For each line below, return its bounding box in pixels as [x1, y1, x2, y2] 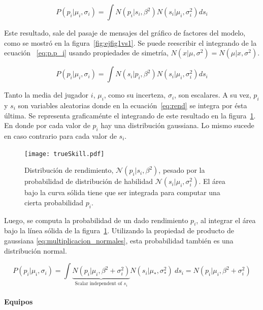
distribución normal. [4, 245, 67, 256]
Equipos [4, 296, 33, 306]
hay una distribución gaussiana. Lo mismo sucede [101, 120, 254, 131]
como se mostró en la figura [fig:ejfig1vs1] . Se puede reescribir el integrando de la [4, 37, 257, 48]
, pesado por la [158, 165, 205, 175]
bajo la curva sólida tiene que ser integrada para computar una [24, 187, 220, 198]
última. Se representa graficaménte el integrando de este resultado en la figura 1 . [4, 110, 256, 120]
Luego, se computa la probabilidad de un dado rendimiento [4, 214, 188, 225]
